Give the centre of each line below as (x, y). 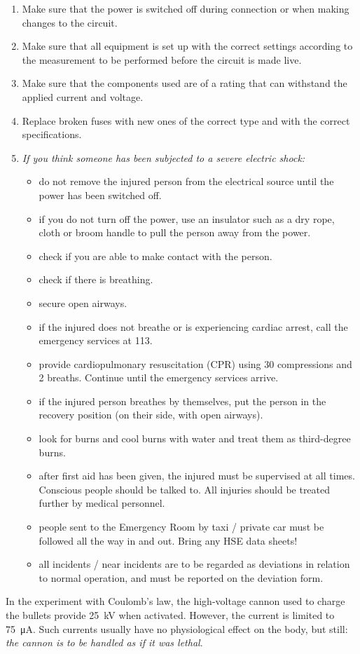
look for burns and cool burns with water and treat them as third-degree (195, 438)
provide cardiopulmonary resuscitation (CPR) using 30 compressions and (195, 363)
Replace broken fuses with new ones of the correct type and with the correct (186, 120)
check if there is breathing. (96, 279)
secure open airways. (83, 302)
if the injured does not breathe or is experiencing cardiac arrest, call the (193, 326)
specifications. (52, 134)
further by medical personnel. (102, 503)
